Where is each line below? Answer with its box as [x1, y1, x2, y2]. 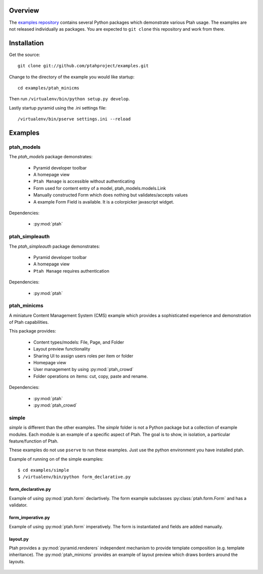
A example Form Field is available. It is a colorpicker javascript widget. [33, 199, 174, 204]
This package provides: [9, 328, 56, 334]
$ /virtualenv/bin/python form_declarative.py [18, 474, 131, 480]
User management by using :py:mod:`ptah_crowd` [33, 367, 134, 372]
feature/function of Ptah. [9, 438, 58, 444]
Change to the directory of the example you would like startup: [9, 74, 135, 80]
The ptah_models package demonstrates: [9, 154, 93, 160]
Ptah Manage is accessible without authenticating [33, 178, 135, 185]
